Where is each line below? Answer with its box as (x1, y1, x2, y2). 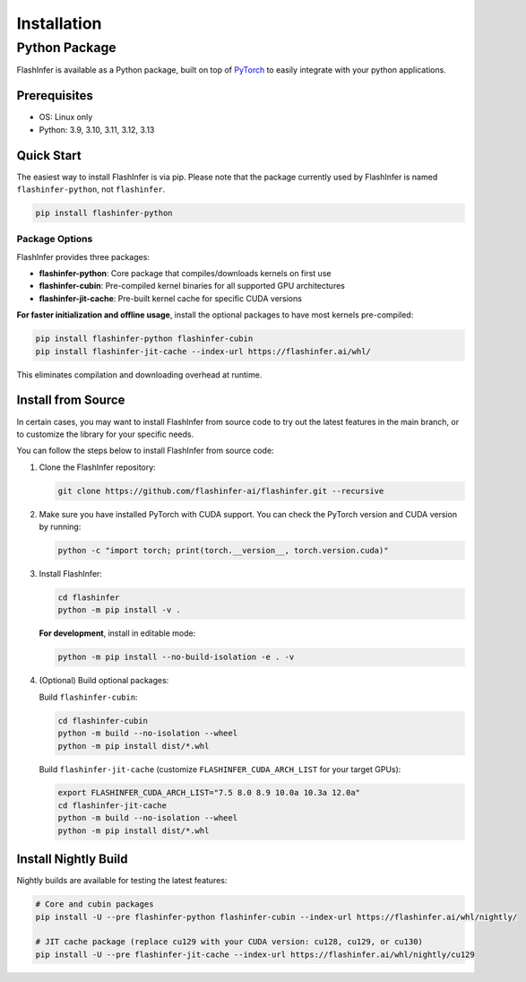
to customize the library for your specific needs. (16, 429, 194, 439)
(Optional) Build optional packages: (39, 675, 169, 686)
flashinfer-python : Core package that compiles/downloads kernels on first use (39, 268, 332, 279)
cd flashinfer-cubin (57, 716, 148, 726)
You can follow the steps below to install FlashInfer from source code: (16, 445, 274, 456)
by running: (39, 521, 82, 533)
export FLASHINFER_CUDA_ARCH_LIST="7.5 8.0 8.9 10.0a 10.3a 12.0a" (57, 787, 361, 798)
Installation (16, 13, 102, 33)
